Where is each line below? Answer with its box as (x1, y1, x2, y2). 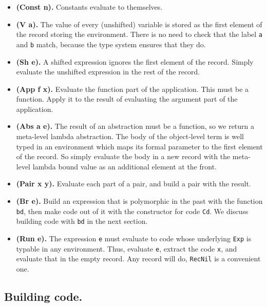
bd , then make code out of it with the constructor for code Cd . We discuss (16, 205, 249, 216)
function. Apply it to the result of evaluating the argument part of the (16, 93, 238, 104)
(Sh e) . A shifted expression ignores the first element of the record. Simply (16, 56, 254, 67)
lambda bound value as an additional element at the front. (32, 161, 217, 171)
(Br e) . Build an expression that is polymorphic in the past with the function (16, 196, 263, 206)
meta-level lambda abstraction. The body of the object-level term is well (16, 131, 244, 142)
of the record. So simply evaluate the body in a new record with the (16, 151, 231, 162)
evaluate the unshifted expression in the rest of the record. (16, 66, 200, 77)
